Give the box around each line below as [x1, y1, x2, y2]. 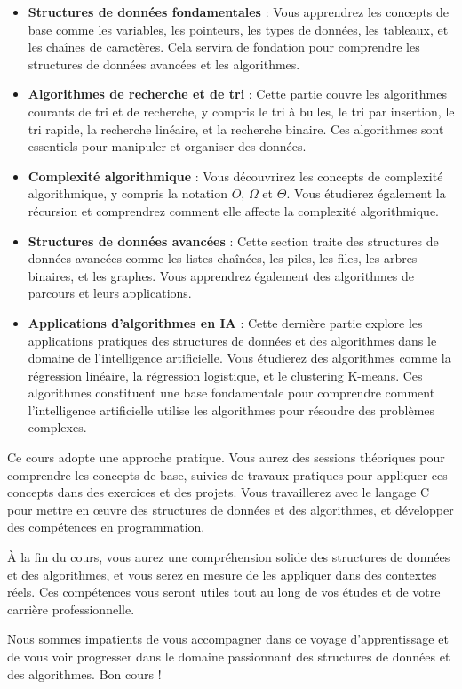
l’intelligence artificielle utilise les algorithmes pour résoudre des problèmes [28, 400, 435, 419]
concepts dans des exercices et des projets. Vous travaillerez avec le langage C [7, 483, 430, 501]
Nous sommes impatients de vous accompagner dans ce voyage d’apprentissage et [7, 629, 449, 648]
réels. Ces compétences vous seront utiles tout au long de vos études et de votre [7, 582, 441, 601]
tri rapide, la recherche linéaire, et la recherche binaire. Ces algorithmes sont [28, 119, 444, 138]
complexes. [28, 418, 87, 437]
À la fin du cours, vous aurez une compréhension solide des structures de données [7, 548, 450, 566]
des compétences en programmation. [7, 517, 205, 536]
